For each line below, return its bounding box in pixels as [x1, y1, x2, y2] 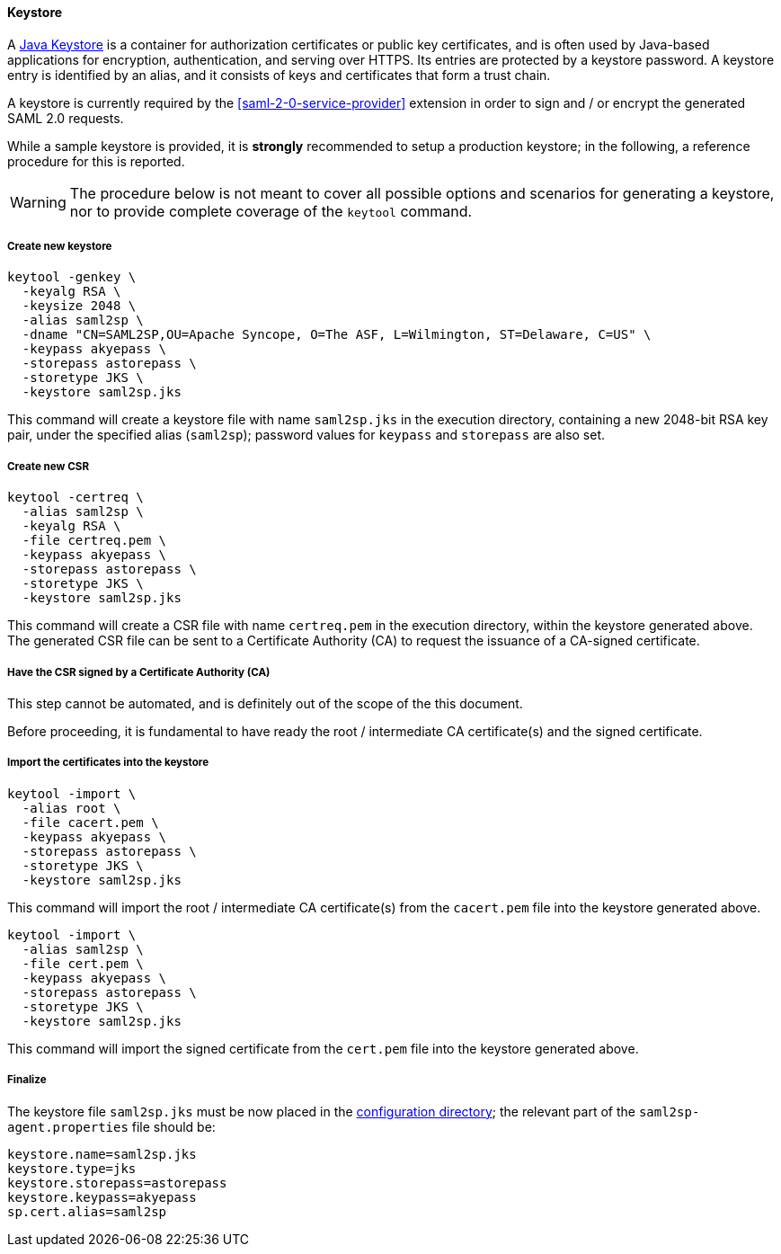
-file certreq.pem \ [22, 533, 167, 548]
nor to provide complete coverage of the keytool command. [69, 201, 473, 220]
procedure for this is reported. [7, 153, 185, 169]
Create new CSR [7, 459, 90, 473]
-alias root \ [22, 800, 121, 815]
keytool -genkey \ [7, 270, 137, 285]
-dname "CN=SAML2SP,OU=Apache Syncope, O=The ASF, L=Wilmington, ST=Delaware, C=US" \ [22, 327, 652, 342]
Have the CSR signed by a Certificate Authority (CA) [7, 665, 271, 679]
